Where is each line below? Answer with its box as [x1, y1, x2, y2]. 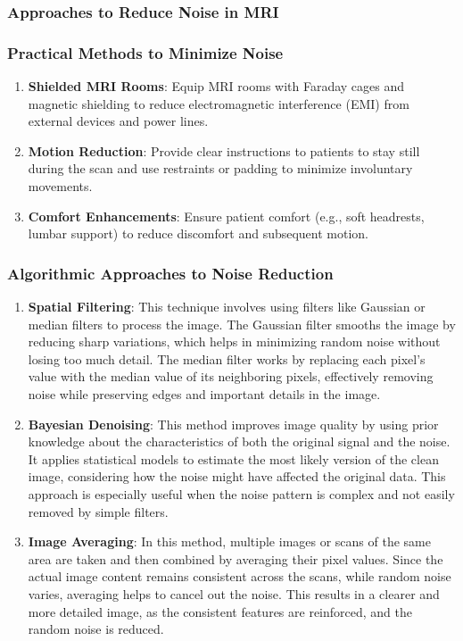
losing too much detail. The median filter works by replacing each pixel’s [28, 349, 426, 368]
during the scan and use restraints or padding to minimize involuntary [28, 159, 413, 178]
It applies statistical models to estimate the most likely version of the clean [28, 449, 439, 468]
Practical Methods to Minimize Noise [7, 41, 284, 63]
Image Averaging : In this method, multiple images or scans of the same [28, 532, 431, 551]
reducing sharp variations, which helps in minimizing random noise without [28, 332, 441, 351]
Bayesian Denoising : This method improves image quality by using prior [28, 414, 439, 433]
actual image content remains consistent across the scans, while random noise [28, 567, 451, 586]
